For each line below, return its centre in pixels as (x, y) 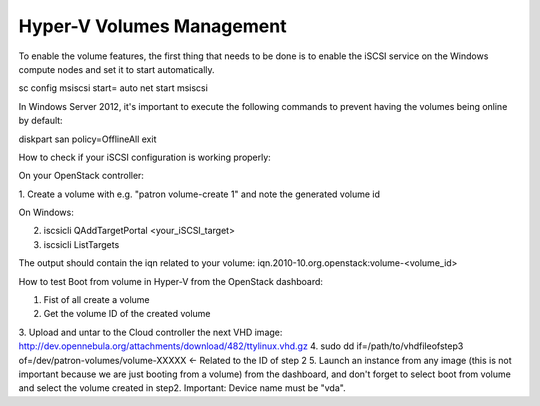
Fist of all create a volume (96, 300)
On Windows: (46, 212)
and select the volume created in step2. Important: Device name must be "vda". (182, 388)
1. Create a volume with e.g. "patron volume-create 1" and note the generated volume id (199, 194)
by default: (41, 121)
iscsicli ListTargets (81, 244)
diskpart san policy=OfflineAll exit (87, 139)
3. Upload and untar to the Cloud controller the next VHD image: (150, 332)
